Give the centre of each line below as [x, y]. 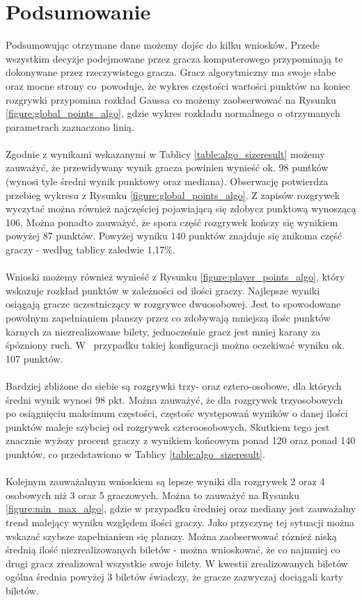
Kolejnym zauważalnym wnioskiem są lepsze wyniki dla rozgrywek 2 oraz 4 [165, 481]
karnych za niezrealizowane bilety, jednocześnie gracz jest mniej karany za [163, 331]
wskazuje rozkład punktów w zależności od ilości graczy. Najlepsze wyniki [163, 290]
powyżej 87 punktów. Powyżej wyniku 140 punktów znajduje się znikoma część [174, 236]
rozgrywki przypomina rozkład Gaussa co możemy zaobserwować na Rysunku [171, 99]
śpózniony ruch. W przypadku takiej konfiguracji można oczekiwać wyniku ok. [175, 345]
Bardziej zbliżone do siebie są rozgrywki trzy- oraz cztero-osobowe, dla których [174, 385]
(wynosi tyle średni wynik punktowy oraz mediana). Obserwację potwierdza [167, 181]
